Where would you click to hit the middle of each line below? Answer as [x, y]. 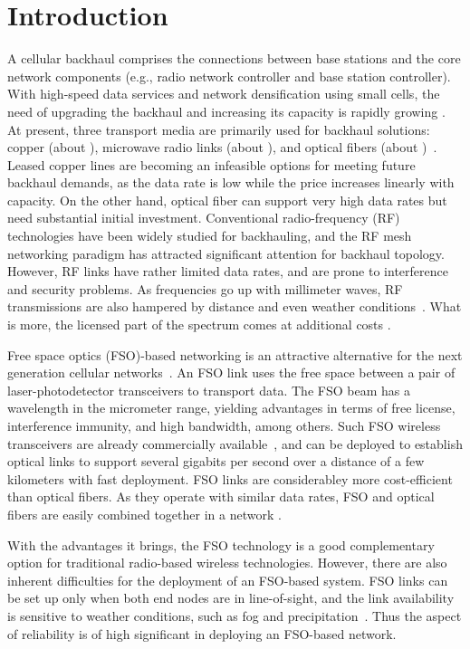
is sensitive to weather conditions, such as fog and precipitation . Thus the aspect [235, 615]
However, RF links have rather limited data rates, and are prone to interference [228, 271]
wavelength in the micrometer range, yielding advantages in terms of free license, [231, 408]
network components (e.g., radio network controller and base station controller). [229, 76]
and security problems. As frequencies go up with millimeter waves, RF [205, 288]
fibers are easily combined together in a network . [144, 514]
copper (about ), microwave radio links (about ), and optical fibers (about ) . [222, 147]
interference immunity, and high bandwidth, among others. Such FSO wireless [224, 425]
